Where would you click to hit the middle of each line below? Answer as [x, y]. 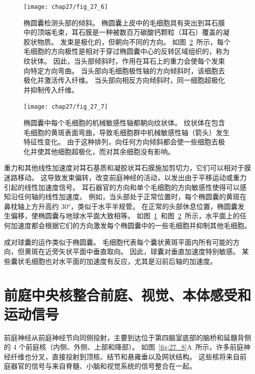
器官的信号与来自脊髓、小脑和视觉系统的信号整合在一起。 [103, 366]
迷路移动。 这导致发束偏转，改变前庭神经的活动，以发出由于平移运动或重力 [125, 177]
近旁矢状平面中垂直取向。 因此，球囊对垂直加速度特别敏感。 [142, 251]
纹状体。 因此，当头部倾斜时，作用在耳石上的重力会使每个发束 [124, 61]
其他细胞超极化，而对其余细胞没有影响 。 [109, 151]
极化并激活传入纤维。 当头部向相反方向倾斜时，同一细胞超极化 [124, 80]
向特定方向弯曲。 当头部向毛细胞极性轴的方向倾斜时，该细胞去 [124, 70]
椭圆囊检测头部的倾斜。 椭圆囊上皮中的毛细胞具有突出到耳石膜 [124, 22]
